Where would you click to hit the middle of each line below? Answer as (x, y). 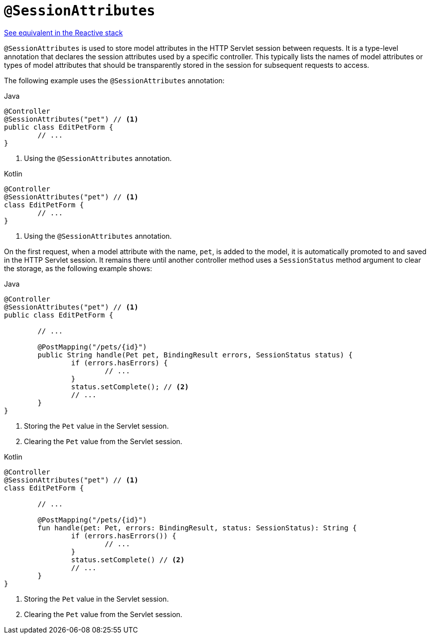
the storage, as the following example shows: (78, 268)
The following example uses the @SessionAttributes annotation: (114, 80)
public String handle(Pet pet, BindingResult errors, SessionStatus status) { (195, 355)
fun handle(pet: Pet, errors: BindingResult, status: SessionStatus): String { (197, 528)
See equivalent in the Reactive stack (64, 32)
